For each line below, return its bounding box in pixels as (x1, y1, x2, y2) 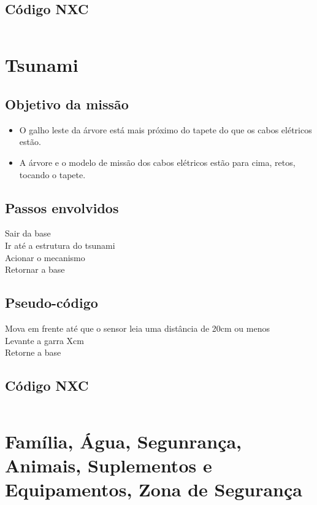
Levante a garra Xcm (5, 334, 84, 346)
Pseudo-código (5, 293, 98, 312)
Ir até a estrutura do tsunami (5, 238, 115, 251)
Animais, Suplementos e (5, 453, 212, 478)
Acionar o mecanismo (5, 251, 85, 264)
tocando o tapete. (19, 168, 86, 181)
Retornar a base (5, 263, 65, 276)
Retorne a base (5, 346, 61, 359)
